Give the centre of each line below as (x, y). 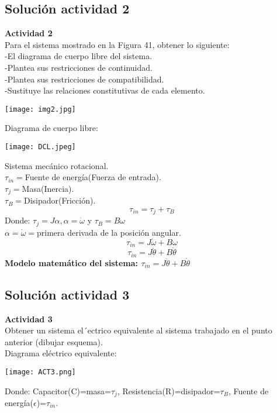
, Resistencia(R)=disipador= (169, 390)
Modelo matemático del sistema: (72, 262)
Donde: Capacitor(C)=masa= (58, 390)
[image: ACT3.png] (40, 372)
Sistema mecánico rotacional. (57, 165)
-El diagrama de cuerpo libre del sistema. (79, 56)
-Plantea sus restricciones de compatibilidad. (84, 79)
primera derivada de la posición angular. (109, 232)
